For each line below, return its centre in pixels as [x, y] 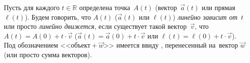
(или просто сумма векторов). [48, 54]
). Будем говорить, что [58, 17]
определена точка [105, 7]
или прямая [218, 7]
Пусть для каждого [32, 7]
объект [81, 46]
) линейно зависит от [205, 17]
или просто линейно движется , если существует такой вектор [95, 26]
